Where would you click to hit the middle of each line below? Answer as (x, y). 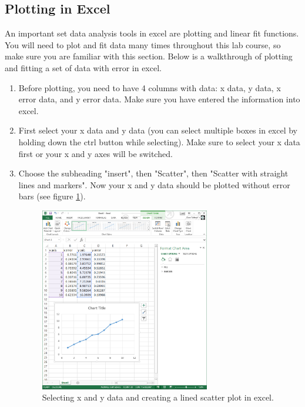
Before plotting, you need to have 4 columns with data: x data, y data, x (150, 87)
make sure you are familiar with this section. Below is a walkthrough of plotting (149, 56)
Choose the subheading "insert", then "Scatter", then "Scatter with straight (153, 173)
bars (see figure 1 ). (52, 196)
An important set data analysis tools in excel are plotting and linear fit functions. (152, 33)
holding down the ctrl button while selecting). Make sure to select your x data (159, 141)
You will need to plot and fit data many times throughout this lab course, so (143, 44)
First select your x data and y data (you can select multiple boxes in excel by (158, 130)
